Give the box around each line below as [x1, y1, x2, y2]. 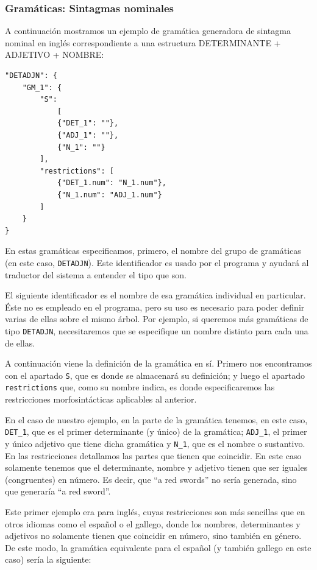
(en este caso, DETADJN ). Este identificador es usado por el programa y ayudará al [5, 256, 309, 269]
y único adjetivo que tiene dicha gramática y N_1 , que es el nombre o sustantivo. [5, 437, 305, 449]
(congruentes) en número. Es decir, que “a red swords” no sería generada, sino [5, 473, 297, 485]
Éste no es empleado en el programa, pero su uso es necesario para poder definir [5, 300, 305, 313]
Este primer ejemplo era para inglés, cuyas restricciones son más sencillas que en [5, 505, 305, 518]
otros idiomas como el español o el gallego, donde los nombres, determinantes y [5, 517, 301, 530]
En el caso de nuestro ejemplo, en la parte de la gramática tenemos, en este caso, [5, 413, 308, 426]
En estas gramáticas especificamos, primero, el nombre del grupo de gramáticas [5, 244, 301, 257]
